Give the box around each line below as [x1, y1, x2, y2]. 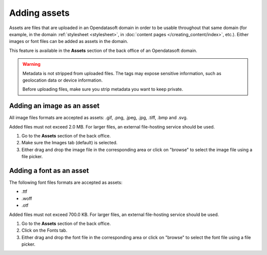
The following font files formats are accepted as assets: [9, 179, 123, 185]
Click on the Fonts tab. [21, 227, 68, 233]
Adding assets [9, 7, 70, 18]
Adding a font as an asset [9, 166, 89, 175]
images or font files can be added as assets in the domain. [9, 39, 129, 44]
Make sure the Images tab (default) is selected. [21, 140, 118, 146]
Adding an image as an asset [9, 102, 100, 110]
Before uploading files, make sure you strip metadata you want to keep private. [22, 86, 183, 92]
